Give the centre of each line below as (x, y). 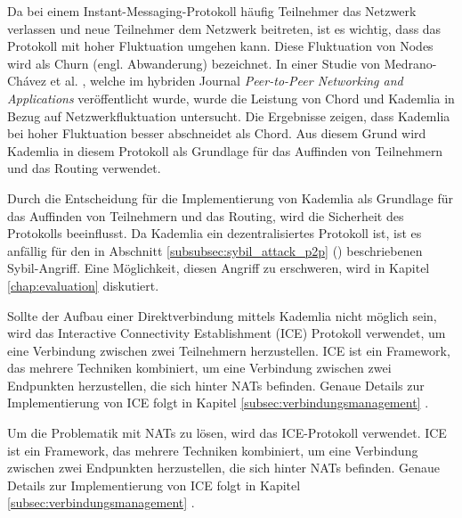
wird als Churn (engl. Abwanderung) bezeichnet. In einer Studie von (194, 63)
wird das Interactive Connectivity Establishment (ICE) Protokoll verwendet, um (227, 333)
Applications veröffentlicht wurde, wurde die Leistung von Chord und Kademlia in (231, 98)
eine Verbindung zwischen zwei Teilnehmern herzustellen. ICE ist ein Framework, (229, 350)
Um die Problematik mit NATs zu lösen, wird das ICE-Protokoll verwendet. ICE (227, 433)
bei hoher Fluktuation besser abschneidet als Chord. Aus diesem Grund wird (217, 133)
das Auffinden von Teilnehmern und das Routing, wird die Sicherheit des (206, 215)
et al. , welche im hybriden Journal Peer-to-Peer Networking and (227, 81)
